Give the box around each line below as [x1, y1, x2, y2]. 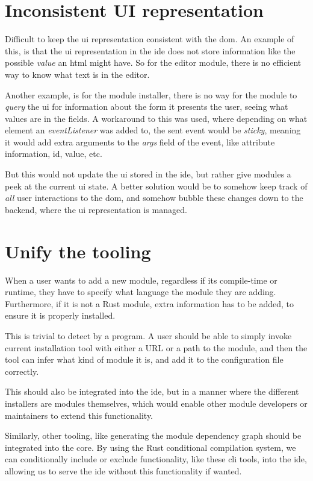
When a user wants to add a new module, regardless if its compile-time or [5, 273, 277, 286]
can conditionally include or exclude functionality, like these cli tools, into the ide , [5, 453, 307, 465]
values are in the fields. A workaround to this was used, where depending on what [5, 112, 308, 124]
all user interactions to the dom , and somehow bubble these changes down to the [5, 191, 303, 204]
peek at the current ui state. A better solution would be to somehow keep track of [5, 179, 308, 192]
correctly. [5, 365, 39, 377]
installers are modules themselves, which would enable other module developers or [5, 397, 308, 409]
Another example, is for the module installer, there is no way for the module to [5, 88, 297, 101]
